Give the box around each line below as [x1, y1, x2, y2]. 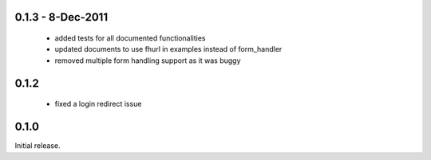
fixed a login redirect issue [54, 100, 142, 109]
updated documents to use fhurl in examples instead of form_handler [54, 45, 283, 54]
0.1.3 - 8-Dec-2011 [14, 10, 108, 24]
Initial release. [14, 141, 61, 150]
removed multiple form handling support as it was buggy [54, 56, 241, 65]
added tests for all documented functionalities [54, 33, 206, 43]
